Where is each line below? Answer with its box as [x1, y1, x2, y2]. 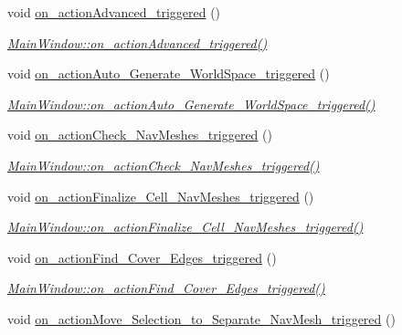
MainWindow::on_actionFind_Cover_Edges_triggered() [7, 278, 325, 298]
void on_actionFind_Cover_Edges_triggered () [7, 247, 277, 267]
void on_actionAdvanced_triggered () [7, 3, 221, 21]
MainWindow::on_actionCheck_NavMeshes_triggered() [7, 155, 320, 174]
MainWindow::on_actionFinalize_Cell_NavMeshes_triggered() [7, 217, 364, 236]
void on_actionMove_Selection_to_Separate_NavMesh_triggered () [7, 309, 396, 328]
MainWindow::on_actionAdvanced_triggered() [7, 33, 268, 52]
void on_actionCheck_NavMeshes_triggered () [7, 125, 272, 144]
